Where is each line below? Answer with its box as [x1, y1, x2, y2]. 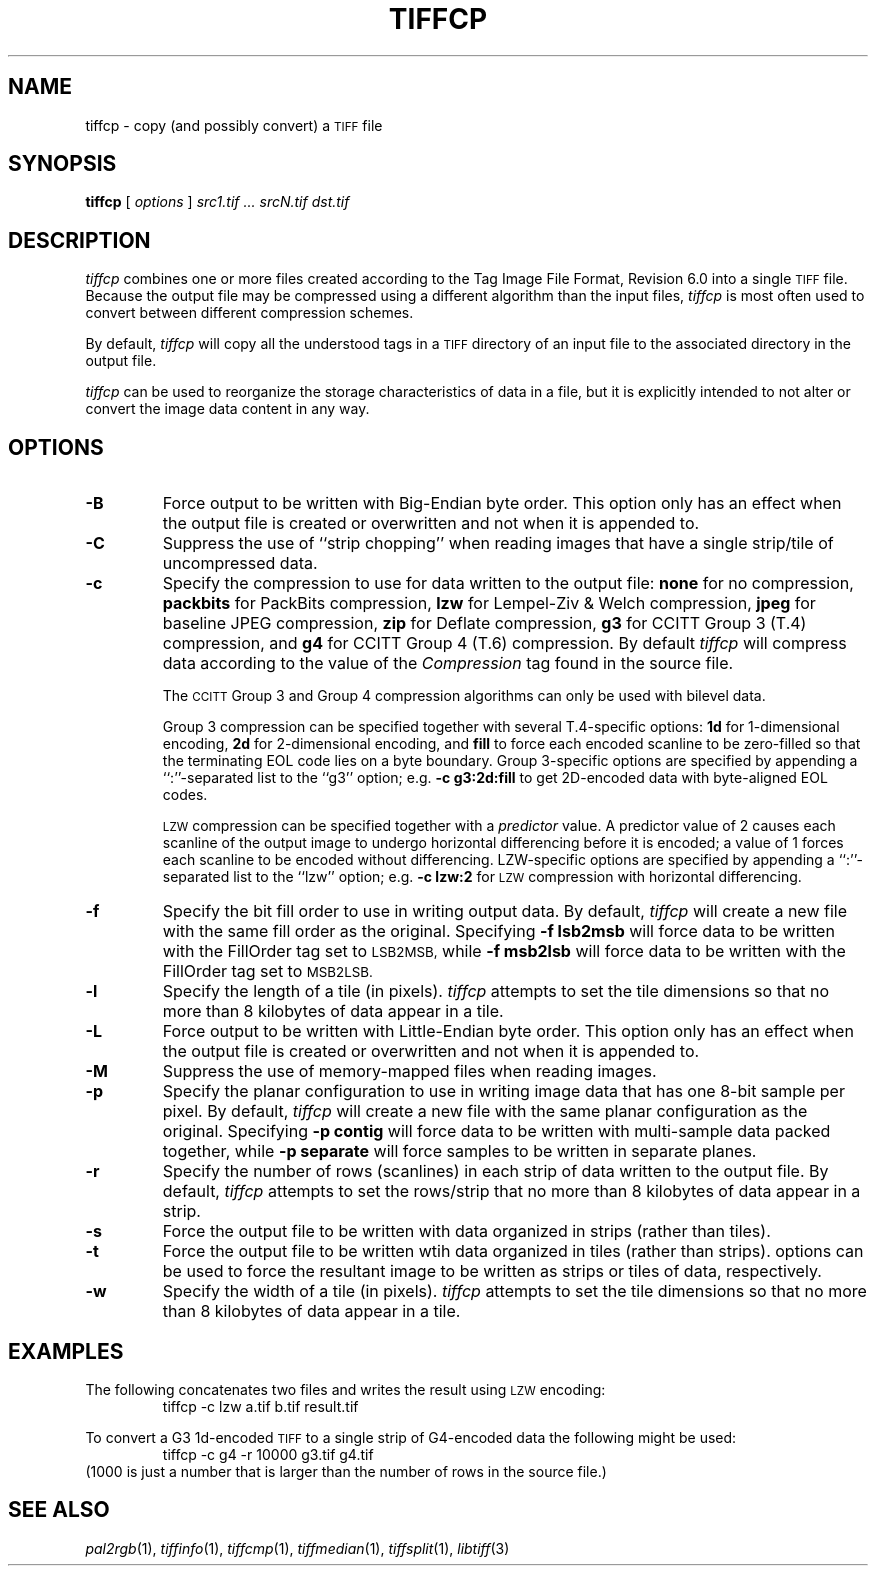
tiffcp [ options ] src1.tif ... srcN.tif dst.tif [85, 193, 350, 211]
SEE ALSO [8, 1497, 110, 1523]
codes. [162, 786, 208, 804]
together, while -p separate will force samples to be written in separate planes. [162, 1141, 757, 1162]
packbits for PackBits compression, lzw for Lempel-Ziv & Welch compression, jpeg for [162, 593, 816, 614]
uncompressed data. [162, 553, 318, 574]
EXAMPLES [8, 1338, 124, 1364]
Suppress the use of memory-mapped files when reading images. [162, 1061, 657, 1082]
